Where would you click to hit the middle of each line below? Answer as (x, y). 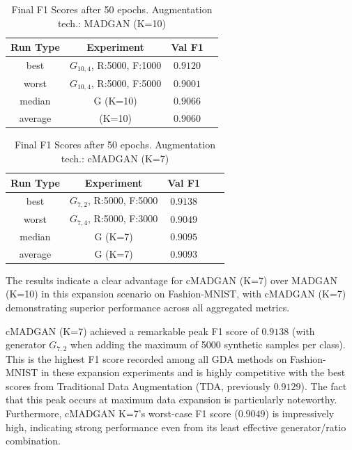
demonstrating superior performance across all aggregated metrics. (148, 307)
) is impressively (300, 413)
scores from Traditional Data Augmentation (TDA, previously (138, 386)
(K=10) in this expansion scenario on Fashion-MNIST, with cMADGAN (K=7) (176, 294)
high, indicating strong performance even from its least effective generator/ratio (176, 427)
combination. (33, 441)
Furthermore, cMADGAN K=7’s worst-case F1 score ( (122, 413)
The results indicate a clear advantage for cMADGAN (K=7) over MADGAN (172, 280)
